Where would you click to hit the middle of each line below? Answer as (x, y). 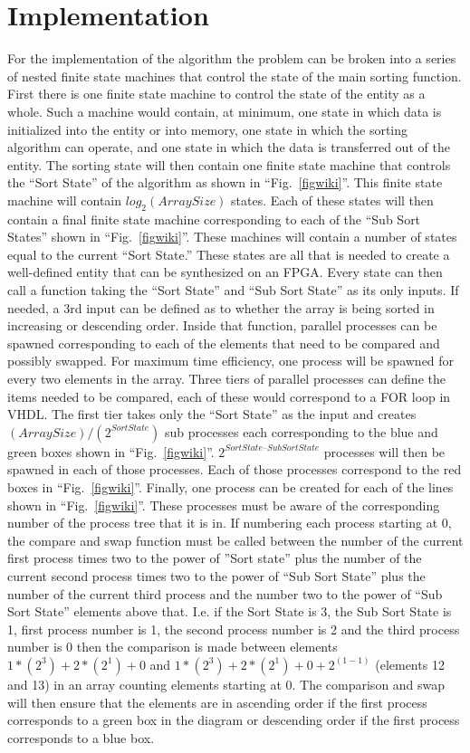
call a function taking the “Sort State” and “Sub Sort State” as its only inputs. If (233, 290)
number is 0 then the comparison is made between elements (173, 647)
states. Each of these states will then (332, 200)
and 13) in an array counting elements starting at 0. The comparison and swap (226, 684)
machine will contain (64, 200)
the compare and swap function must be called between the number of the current (235, 540)
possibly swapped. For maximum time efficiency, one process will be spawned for (231, 361)
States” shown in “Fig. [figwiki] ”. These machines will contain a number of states (232, 237)
